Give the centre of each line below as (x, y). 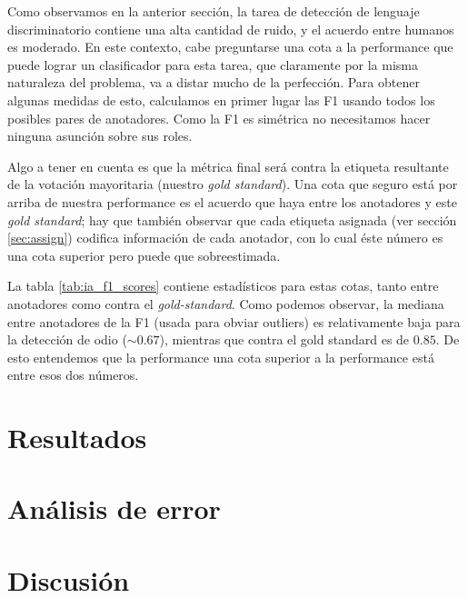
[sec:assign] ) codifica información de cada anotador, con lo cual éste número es (225, 238)
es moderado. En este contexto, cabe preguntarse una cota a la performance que (230, 47)
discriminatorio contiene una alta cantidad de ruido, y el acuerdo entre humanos (231, 29)
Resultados (77, 438)
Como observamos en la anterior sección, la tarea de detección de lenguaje (214, 11)
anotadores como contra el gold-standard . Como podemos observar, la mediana (226, 303)
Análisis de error (114, 508)
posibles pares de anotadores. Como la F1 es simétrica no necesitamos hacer (219, 118)
